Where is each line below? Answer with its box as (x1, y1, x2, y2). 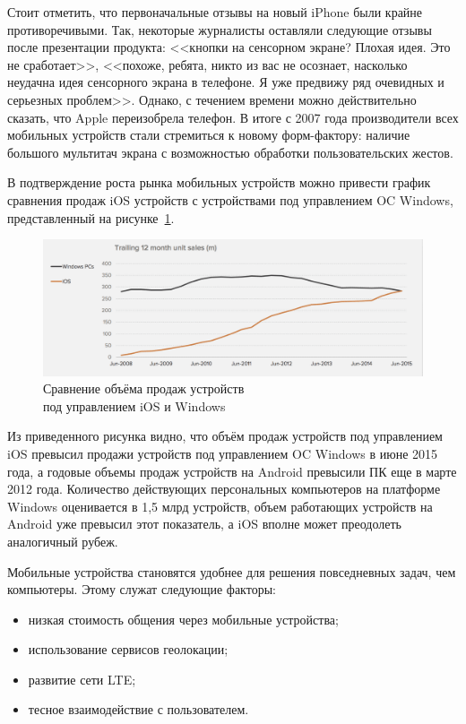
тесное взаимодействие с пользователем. (28, 700, 249, 719)
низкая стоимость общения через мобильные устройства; (28, 609, 339, 628)
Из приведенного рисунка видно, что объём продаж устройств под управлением (7, 427, 443, 445)
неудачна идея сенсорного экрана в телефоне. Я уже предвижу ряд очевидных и (7, 73, 444, 91)
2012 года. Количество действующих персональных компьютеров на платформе (7, 479, 441, 498)
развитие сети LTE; (28, 669, 136, 688)
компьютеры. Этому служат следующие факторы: (7, 580, 276, 599)
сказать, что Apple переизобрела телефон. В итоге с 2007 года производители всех (7, 108, 459, 126)
